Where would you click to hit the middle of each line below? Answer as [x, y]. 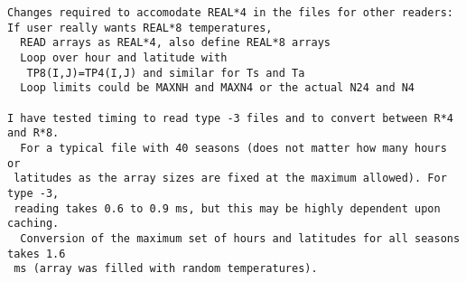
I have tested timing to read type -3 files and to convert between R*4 [230, 118]
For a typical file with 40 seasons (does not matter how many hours [233, 148]
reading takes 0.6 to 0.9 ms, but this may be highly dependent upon [227, 208]
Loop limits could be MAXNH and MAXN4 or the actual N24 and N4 [218, 88]
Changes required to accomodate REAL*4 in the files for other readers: [230, 13]
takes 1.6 [37, 254]
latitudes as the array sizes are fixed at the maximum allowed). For [230, 179]
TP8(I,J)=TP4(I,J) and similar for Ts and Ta [166, 73]
